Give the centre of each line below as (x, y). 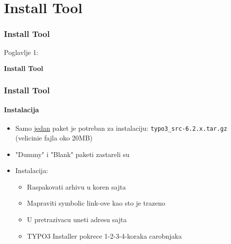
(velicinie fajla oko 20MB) (54, 138)
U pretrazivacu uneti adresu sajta (77, 219)
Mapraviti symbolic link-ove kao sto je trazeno (96, 203)
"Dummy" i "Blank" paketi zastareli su (72, 154)
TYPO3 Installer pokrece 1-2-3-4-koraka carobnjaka (104, 235)
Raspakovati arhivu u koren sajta (76, 186)
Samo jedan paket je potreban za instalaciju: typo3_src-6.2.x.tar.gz (121, 128)
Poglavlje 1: (21, 52)
